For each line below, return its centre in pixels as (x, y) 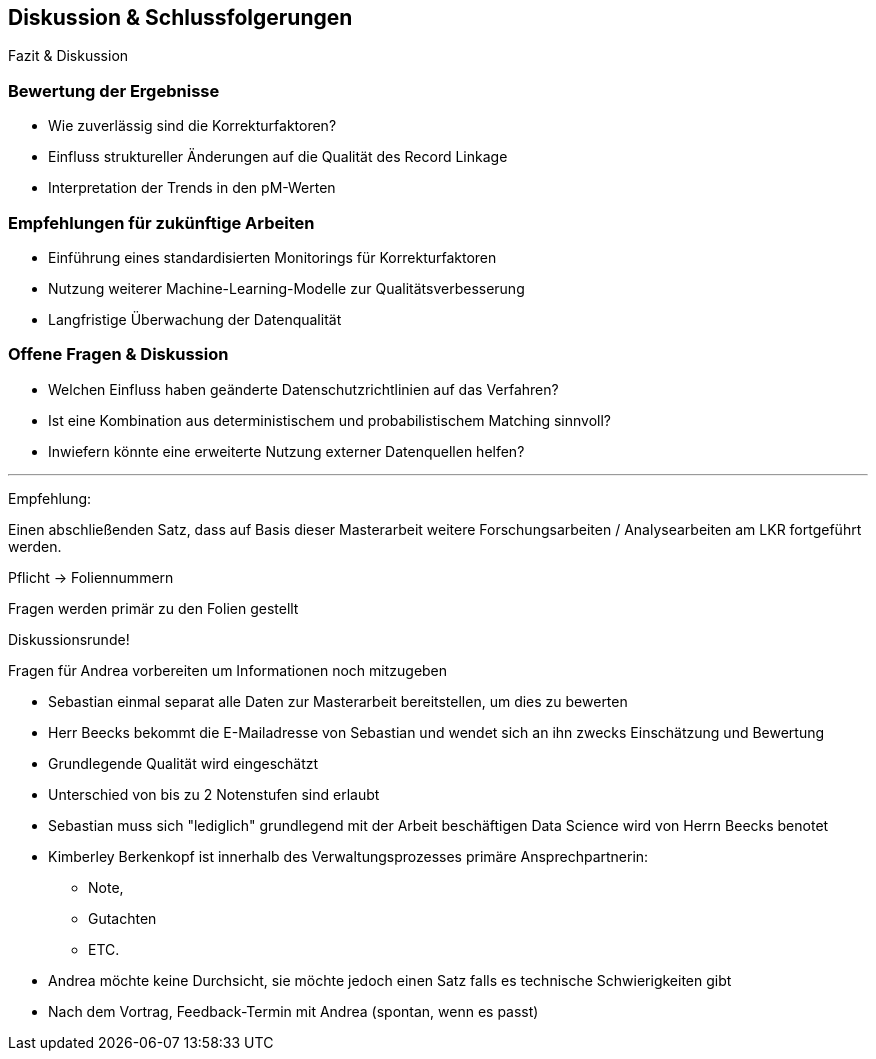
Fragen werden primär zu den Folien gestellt (153, 608)
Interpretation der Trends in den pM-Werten (192, 188)
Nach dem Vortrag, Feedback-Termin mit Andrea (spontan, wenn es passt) (293, 1011)
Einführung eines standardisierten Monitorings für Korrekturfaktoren (272, 257)
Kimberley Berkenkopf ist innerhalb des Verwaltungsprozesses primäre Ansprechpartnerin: (348, 856)
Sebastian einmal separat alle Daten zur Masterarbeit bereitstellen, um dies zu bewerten (338, 701)
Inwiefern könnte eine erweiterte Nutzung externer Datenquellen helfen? (286, 451)
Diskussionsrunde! (69, 639)
